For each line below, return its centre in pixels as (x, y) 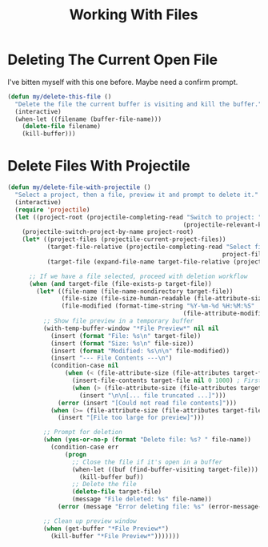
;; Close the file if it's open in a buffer (147, 462)
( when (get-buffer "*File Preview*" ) (106, 529)
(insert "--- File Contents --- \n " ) (111, 358)
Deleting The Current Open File (112, 60)
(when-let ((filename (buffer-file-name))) (88, 119)
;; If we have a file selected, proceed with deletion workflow (138, 276)
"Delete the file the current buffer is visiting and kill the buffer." (138, 104)
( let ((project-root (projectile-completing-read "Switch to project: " (138, 217)
